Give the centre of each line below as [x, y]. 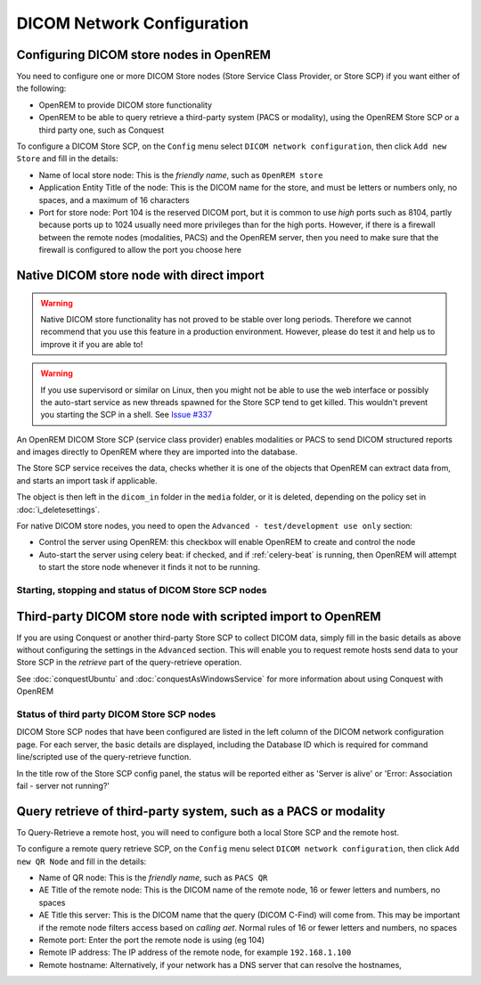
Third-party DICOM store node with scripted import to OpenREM [199, 616]
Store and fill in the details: [68, 159]
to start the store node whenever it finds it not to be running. [149, 567]
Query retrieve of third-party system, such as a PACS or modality [201, 811]
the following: [41, 88]
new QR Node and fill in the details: [82, 861]
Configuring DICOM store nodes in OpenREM [143, 55]
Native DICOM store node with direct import [140, 275]
